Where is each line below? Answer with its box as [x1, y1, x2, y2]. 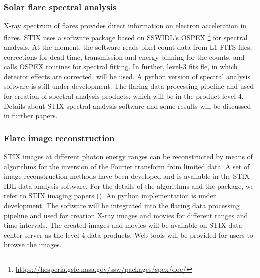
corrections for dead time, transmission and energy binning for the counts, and [4, 51, 245, 62]
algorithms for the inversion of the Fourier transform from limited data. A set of [4, 161, 250, 171]
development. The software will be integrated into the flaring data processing [4, 200, 240, 210]
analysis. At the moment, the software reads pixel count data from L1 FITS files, [4, 42, 252, 52]
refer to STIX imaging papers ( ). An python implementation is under [4, 190, 216, 201]
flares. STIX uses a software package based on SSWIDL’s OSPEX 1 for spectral [4, 30, 248, 42]
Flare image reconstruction [4, 131, 115, 144]
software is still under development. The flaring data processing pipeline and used [4, 81, 254, 91]
